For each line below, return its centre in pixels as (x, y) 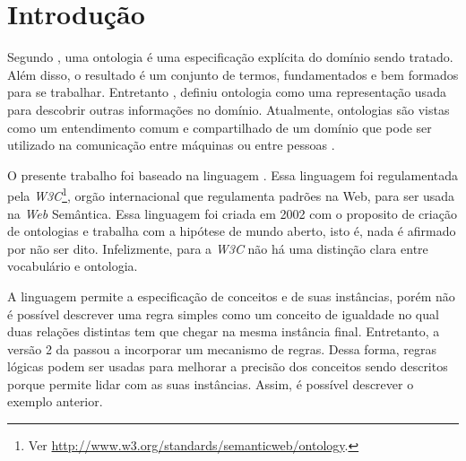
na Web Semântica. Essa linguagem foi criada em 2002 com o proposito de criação (232, 213)
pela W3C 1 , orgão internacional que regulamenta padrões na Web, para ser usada (231, 194)
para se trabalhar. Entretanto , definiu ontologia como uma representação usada (227, 92)
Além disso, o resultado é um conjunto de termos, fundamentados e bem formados (233, 74)
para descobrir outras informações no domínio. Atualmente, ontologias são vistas (229, 109)
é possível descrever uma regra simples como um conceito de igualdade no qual (223, 313)
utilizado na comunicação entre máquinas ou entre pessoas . (171, 145)
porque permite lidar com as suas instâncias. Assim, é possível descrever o (211, 383)
